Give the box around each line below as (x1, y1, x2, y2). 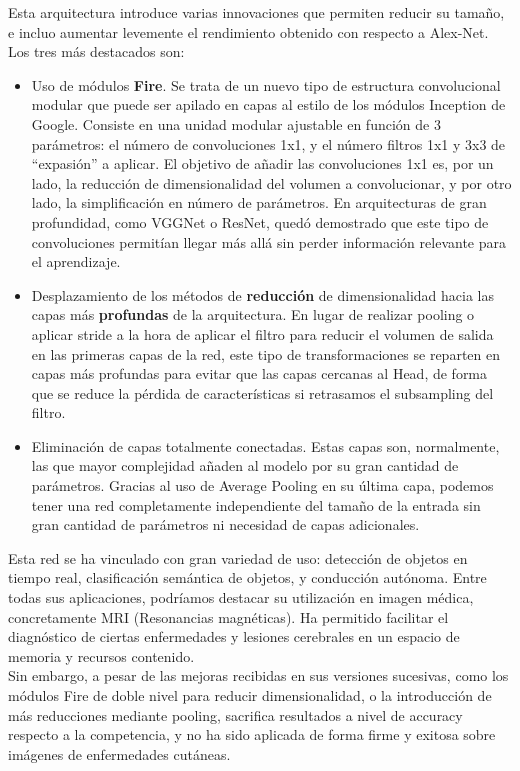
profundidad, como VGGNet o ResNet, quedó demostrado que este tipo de (31, 211, 489, 232)
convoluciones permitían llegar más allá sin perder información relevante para (31, 231, 506, 252)
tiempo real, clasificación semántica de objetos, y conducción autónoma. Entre (8, 567, 487, 588)
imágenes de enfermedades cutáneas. (8, 743, 231, 764)
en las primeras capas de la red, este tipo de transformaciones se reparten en (31, 343, 500, 364)
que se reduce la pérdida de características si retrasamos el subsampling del (31, 382, 494, 403)
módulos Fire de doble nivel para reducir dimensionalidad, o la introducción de (8, 685, 492, 705)
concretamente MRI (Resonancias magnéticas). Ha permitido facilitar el (8, 606, 449, 627)
